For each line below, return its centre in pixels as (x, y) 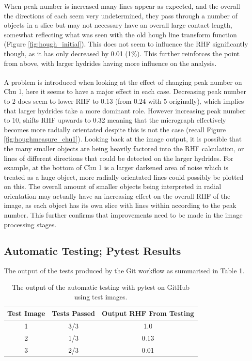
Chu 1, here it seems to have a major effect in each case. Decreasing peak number (125, 91)
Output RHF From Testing (148, 313)
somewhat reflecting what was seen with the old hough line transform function (120, 34)
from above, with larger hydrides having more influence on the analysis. (110, 63)
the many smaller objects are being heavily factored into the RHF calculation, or (124, 148)
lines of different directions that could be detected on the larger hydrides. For (119, 158)
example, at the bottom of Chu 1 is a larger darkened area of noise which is (116, 167)
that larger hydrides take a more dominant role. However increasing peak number (125, 110)
